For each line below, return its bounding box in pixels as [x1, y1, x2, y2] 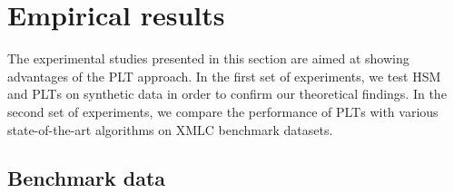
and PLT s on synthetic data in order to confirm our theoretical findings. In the [7, 84, 447, 103]
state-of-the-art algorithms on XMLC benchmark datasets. [7, 120, 333, 139]
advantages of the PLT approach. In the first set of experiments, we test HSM [7, 66, 441, 85]
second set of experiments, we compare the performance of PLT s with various [7, 101, 439, 121]
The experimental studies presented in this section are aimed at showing [7, 49, 410, 68]
